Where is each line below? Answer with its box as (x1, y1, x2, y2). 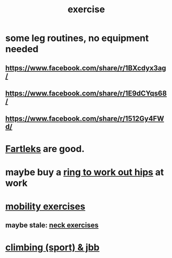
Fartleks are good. (5, 143, 85, 155)
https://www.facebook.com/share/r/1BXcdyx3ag (5, 63, 166, 72)
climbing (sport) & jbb (5, 242, 100, 253)
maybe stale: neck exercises (5, 221, 99, 230)
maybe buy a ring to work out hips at (5, 166, 164, 178)
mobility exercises (5, 201, 86, 212)
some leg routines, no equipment (5, 32, 149, 44)
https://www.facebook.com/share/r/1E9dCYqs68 (5, 89, 167, 98)
